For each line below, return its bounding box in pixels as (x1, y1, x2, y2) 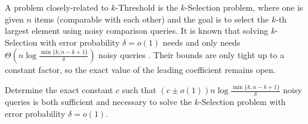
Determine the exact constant (5, 84, 113, 96)
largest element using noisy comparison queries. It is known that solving (5, 24, 269, 37)
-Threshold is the (115, 1, 178, 13)
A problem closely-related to (5, 1, 109, 13)
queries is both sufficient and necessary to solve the (5, 96, 192, 108)
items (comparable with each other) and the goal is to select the (34, 12, 269, 25)
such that (122, 84, 156, 96)
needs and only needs (162, 36, 241, 48)
